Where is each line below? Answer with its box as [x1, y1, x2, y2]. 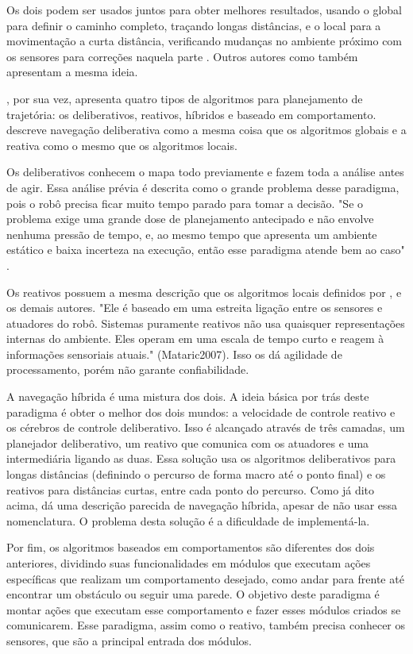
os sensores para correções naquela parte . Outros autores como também [6, 48, 358, 64]
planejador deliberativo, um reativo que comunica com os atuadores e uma [6, 434, 369, 451]
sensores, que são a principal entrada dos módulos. [6, 632, 252, 648]
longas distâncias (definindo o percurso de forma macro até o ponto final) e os [6, 466, 386, 483]
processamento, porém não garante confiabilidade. [6, 361, 249, 378]
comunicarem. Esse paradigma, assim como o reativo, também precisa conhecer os [6, 617, 406, 633]
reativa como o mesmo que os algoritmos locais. [6, 137, 237, 153]
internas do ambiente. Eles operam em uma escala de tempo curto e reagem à [6, 330, 384, 347]
